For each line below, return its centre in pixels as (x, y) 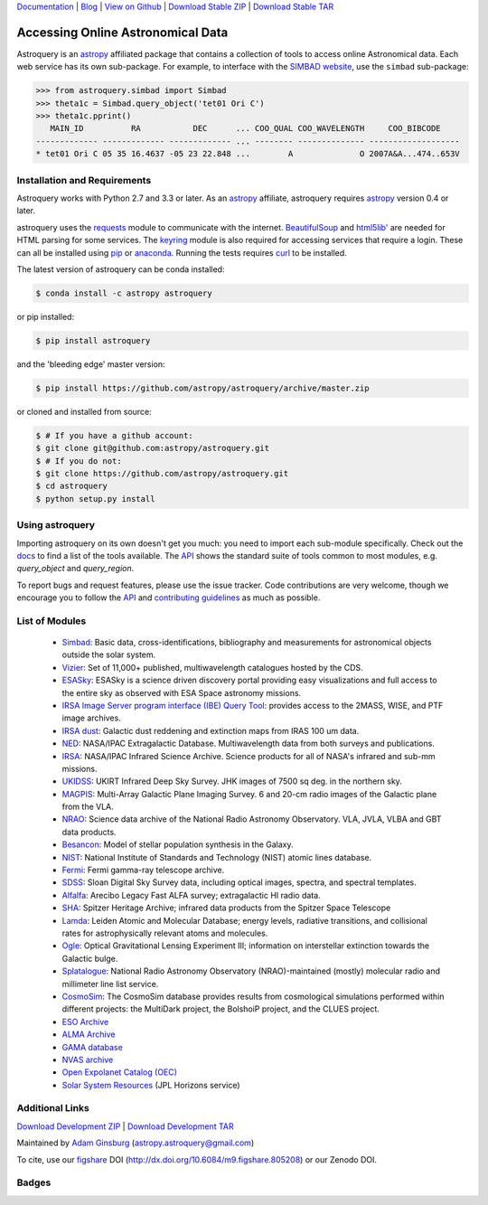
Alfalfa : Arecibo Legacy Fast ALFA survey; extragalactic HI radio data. (191, 895)
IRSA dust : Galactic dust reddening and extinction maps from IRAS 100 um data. (211, 730)
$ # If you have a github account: (114, 435)
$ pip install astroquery (93, 340)
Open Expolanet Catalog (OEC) (120, 1072)
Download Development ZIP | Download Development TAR (125, 1126)
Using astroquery (56, 525)
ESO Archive (85, 1021)
